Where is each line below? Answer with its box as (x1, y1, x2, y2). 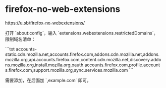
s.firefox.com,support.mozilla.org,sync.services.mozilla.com (5, 67, 128, 73)
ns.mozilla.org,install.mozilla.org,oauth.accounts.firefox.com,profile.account (5, 62, 160, 68)
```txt (5, 46, 15, 52)
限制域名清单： (5, 36, 36, 42)
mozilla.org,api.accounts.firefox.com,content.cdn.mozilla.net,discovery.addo (5, 56, 162, 62)
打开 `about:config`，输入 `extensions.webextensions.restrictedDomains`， (5, 30, 159, 36)
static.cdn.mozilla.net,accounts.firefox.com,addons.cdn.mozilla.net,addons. (5, 51, 160, 57)
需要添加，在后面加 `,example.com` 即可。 (5, 77, 92, 83)
